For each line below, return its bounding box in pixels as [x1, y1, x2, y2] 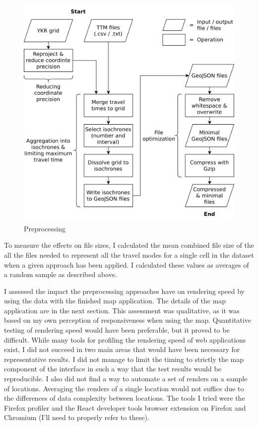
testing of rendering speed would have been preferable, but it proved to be [4, 325, 230, 335]
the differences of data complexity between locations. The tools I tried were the [4, 393, 245, 403]
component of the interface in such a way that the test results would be [4, 363, 221, 374]
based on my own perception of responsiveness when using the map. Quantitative [4, 315, 251, 325]
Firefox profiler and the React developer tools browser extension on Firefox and [4, 402, 246, 413]
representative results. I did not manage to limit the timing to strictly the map [4, 354, 244, 364]
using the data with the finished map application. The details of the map [4, 295, 226, 306]
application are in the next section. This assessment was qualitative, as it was [4, 305, 240, 315]
